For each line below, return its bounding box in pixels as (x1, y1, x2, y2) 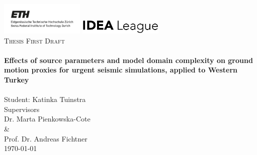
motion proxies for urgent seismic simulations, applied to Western (4, 64, 238, 75)
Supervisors (4, 103, 40, 114)
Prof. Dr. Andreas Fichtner (4, 133, 88, 143)
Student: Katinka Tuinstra (4, 94, 86, 104)
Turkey (4, 74, 29, 85)
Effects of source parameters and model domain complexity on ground (4, 54, 253, 65)
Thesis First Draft (4, 35, 65, 45)
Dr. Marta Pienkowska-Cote (4, 113, 91, 124)
